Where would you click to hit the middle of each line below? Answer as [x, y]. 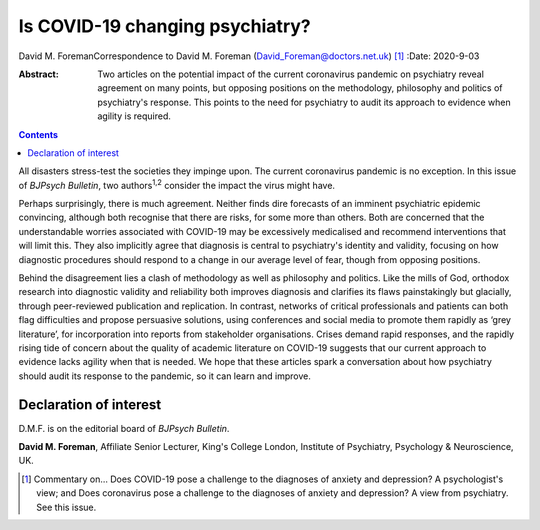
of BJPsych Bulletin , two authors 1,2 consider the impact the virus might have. [176, 184]
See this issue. [66, 507]
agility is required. [134, 116]
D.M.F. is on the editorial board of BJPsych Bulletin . [124, 428]
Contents [38, 134]
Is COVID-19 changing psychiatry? [164, 26]
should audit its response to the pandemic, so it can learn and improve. [165, 376]
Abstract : [38, 74]
